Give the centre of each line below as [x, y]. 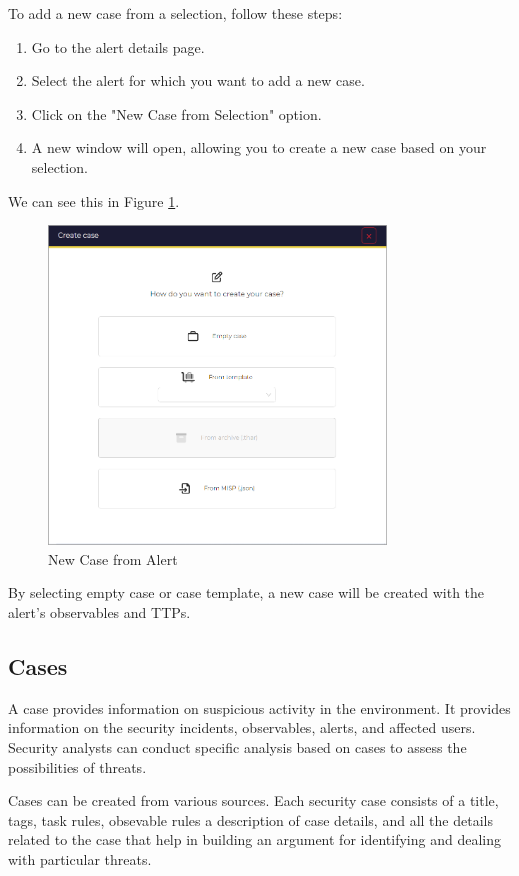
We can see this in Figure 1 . [94, 200]
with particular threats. [80, 858]
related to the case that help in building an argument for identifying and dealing [254, 839]
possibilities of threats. [77, 766]
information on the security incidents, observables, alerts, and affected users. [242, 727]
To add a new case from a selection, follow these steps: [175, 13]
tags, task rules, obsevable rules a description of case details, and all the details [250, 819]
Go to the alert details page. [118, 46]
